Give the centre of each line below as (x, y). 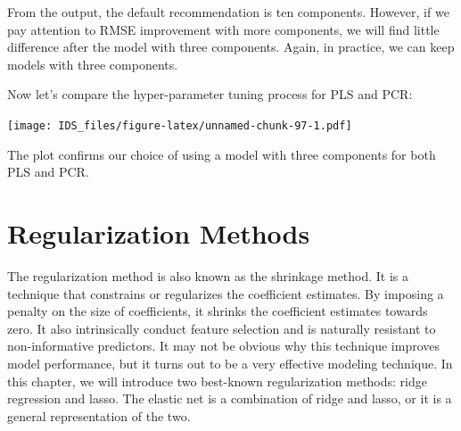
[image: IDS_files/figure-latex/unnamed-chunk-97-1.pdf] (180, 125)
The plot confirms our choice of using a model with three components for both (222, 154)
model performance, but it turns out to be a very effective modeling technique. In (230, 363)
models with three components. (93, 64)
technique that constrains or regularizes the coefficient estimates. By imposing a (226, 293)
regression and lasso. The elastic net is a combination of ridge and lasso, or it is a (230, 398)
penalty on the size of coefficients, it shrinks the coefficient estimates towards (218, 311)
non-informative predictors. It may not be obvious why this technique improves (224, 346)
